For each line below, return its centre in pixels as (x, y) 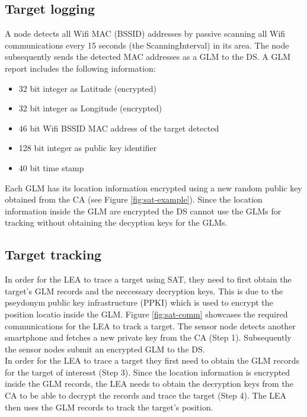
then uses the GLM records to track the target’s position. (109, 407)
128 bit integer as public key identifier (88, 148)
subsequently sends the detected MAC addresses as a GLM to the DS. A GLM (148, 57)
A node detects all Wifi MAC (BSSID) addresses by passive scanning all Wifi (145, 33)
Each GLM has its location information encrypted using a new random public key (153, 187)
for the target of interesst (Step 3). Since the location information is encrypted (148, 372)
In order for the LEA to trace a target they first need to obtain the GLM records (152, 360)
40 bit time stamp (51, 167)
